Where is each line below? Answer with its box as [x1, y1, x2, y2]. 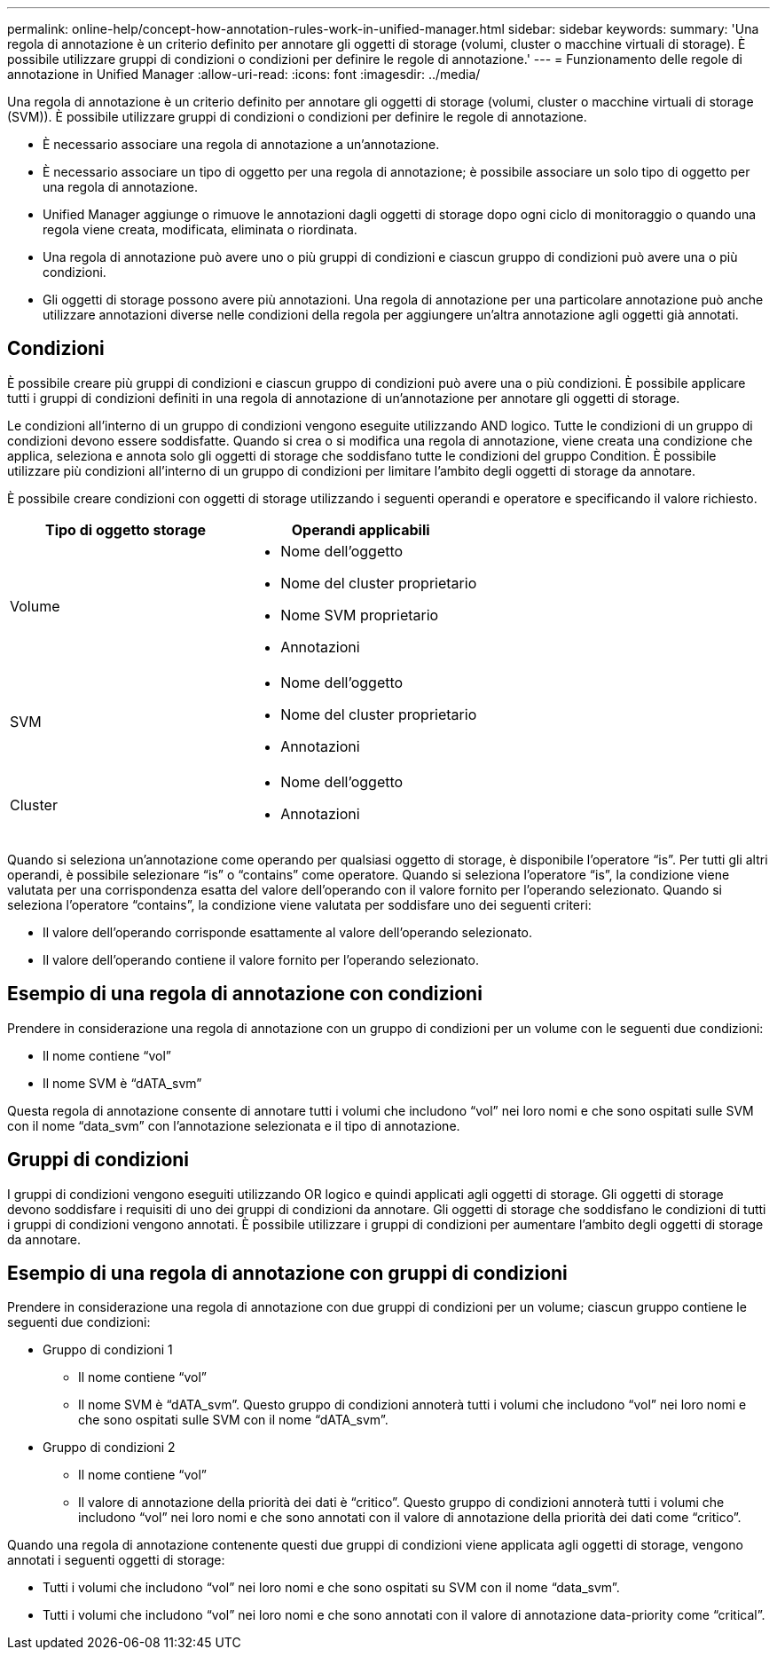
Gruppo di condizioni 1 [43, 1342, 173, 1358]
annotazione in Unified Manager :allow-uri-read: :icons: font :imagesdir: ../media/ [7, 67, 481, 82]
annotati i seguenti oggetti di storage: [7, 1552, 225, 1568]
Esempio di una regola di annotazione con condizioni [7, 982, 483, 1006]
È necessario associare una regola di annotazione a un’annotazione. [43, 137, 440, 152]
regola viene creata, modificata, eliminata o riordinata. [43, 222, 357, 237]
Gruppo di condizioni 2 [43, 1440, 176, 1456]
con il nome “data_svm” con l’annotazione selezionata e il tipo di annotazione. [7, 1117, 460, 1133]
